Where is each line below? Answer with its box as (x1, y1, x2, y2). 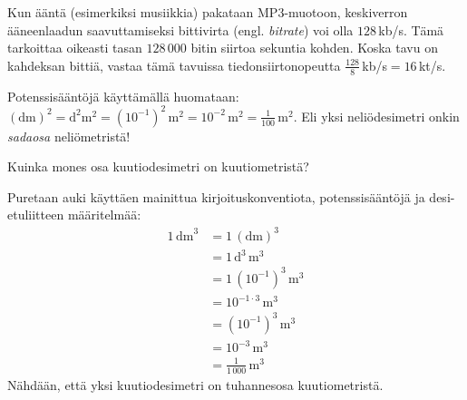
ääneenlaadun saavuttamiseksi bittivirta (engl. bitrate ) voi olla (7, 20, 354, 39)
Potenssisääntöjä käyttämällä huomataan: (7, 86, 239, 105)
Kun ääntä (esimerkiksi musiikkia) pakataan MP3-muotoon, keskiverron (7, 3, 408, 21)
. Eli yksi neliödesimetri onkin (293, 106, 460, 125)
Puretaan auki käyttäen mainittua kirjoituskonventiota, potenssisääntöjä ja (7, 187, 425, 206)
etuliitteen (7, 205, 64, 224)
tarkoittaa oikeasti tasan (7, 38, 142, 57)
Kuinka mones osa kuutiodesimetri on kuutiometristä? (7, 157, 309, 176)
